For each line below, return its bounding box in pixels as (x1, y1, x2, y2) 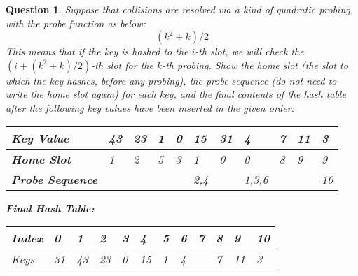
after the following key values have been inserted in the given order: (6, 100, 294, 115)
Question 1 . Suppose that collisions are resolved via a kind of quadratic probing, (6, 2, 354, 16)
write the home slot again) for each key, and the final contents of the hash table (6, 87, 346, 101)
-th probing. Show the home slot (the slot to (162, 57, 348, 72)
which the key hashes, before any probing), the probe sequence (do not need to (6, 73, 337, 87)
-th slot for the (91, 57, 153, 72)
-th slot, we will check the (195, 44, 304, 59)
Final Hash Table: (6, 201, 95, 215)
